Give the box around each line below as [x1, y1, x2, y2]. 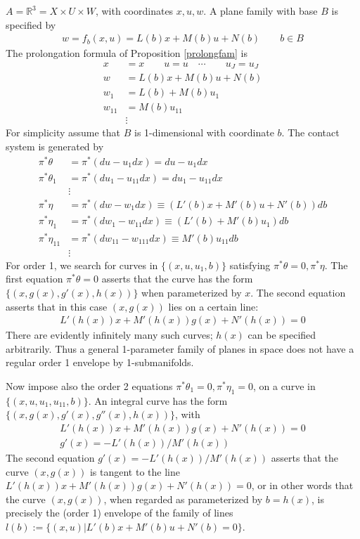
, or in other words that [251, 478, 354, 493]
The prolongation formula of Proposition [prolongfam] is [6, 46, 247, 60]
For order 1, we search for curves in [6, 257, 158, 272]
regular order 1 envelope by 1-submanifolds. [6, 355, 194, 370]
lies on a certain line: [168, 299, 259, 313]
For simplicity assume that [6, 125, 121, 140]
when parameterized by [141, 285, 242, 299]
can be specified [247, 327, 316, 342]
